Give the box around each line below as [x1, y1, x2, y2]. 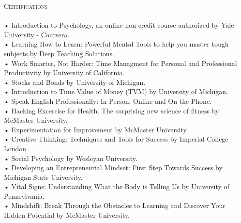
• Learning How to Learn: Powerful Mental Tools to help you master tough [4, 39, 229, 49]
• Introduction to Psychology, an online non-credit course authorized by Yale [4, 20, 234, 30]
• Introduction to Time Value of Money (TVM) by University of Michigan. [4, 86, 228, 96]
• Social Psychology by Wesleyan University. [4, 153, 137, 163]
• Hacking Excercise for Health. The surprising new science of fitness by [4, 105, 219, 115]
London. [4, 143, 28, 153]
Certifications [4, 1, 47, 11]
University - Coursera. [4, 29, 70, 39]
